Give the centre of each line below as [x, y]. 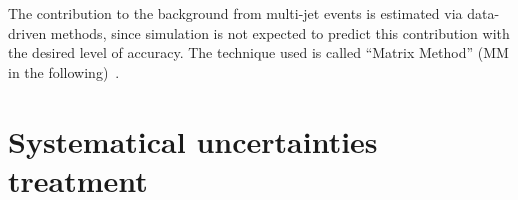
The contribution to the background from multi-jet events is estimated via [235, 13]
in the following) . [64, 71]
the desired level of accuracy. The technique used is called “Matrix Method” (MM [258, 52]
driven [27, 32]
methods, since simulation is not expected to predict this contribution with [280, 32]
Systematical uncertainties [193, 140]
